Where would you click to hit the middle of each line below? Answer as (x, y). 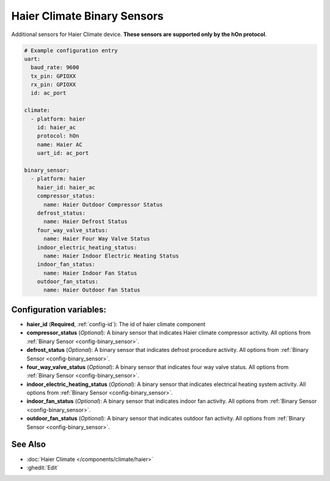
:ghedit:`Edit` (43, 468)
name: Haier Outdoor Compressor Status (103, 204)
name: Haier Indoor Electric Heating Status (112, 256)
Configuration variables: (59, 309)
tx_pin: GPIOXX (53, 76)
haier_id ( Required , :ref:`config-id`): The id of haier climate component (116, 324)
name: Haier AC (60, 144)
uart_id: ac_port (63, 153)
